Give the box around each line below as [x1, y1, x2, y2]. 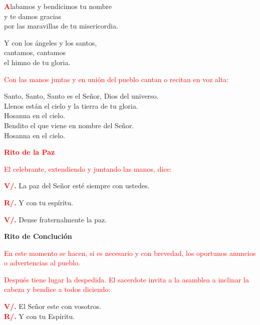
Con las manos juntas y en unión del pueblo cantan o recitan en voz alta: [4, 74, 229, 84]
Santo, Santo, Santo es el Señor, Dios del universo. [4, 91, 159, 101]
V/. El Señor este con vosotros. [4, 301, 101, 311]
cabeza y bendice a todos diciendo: [4, 284, 111, 294]
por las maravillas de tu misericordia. [4, 21, 118, 31]
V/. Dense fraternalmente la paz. [4, 214, 107, 224]
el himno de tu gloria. [4, 57, 71, 67]
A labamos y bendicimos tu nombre [4, 1, 112, 11]
